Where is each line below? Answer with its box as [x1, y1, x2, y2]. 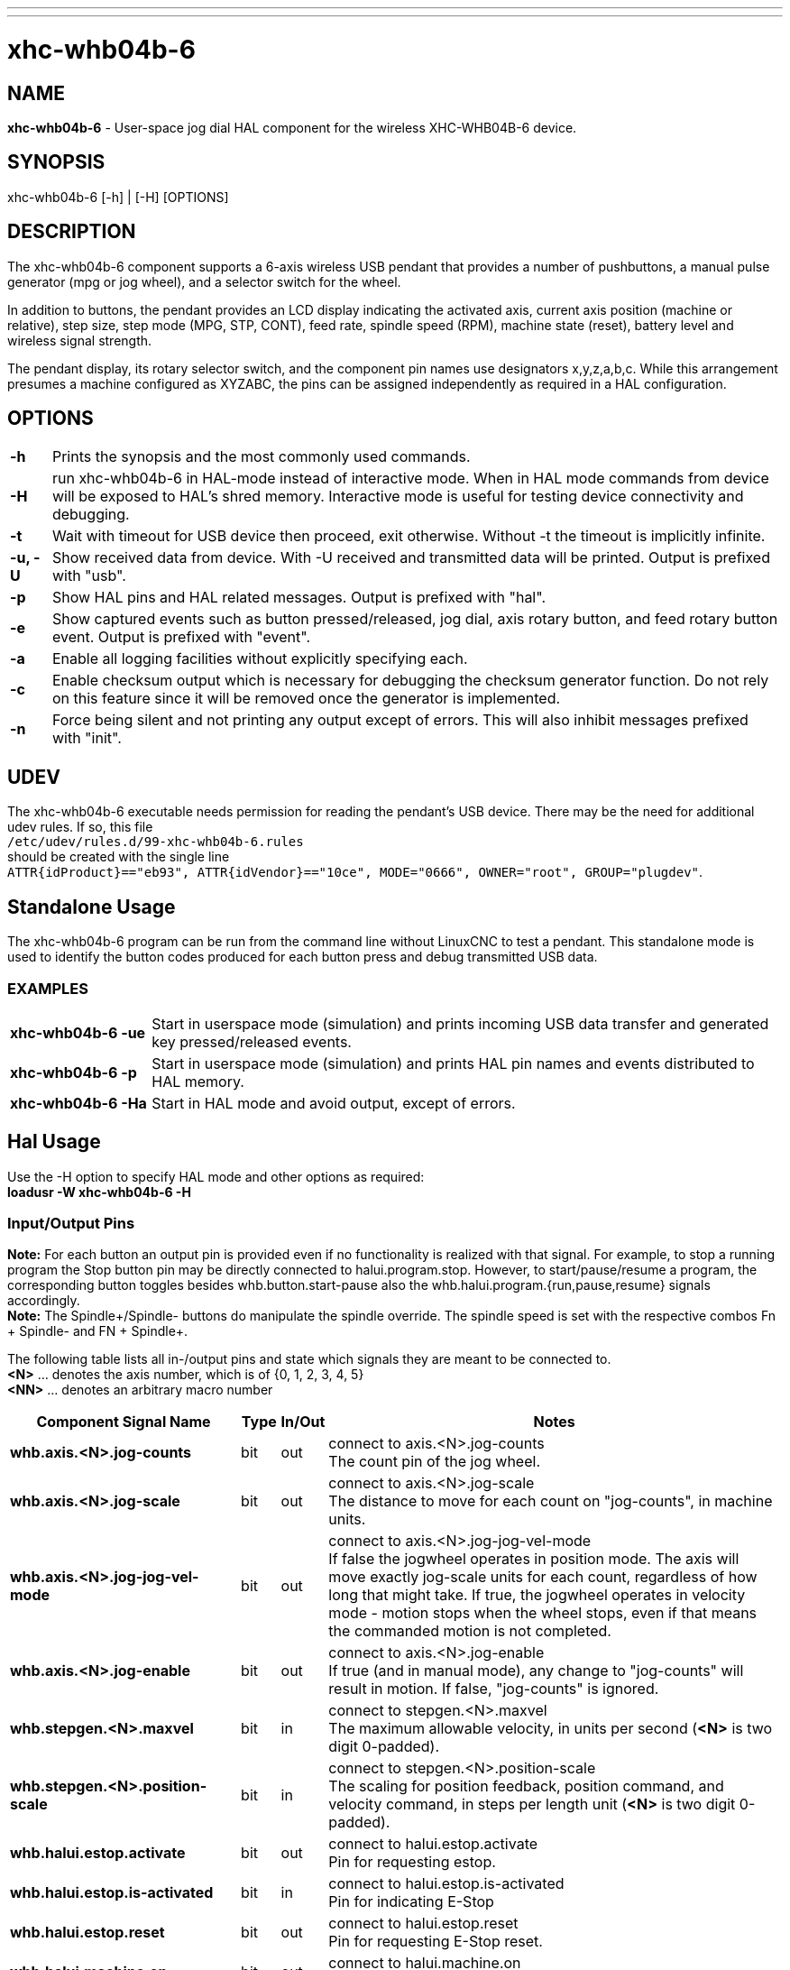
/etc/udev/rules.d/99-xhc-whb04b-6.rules [7, 834, 304, 850]
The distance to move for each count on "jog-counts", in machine [328, 1492, 773, 1511]
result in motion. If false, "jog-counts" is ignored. [328, 1680, 659, 1698]
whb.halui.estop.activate [10, 1844, 186, 1863]
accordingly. [7, 1293, 80, 1309]
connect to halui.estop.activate [328, 1835, 538, 1854]
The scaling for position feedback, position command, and [328, 1777, 724, 1796]
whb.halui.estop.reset [10, 1923, 165, 1942]
